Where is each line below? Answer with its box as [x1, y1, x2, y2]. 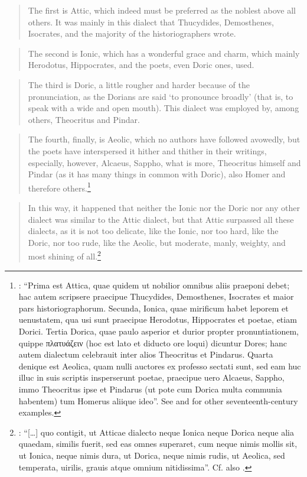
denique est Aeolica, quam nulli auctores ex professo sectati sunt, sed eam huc [18, 359, 301, 372]
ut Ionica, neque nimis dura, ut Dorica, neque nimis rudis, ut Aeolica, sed [18, 449, 285, 461]
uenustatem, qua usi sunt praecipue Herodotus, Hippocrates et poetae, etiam [18, 313, 297, 326]
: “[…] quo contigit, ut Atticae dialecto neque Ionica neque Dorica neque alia [18, 426, 294, 438]
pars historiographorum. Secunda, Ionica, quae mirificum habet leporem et [18, 301, 289, 314]
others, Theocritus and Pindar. [28, 113, 140, 125]
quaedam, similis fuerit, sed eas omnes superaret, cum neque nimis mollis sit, [18, 437, 298, 450]
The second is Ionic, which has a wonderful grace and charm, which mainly [28, 47, 300, 59]
